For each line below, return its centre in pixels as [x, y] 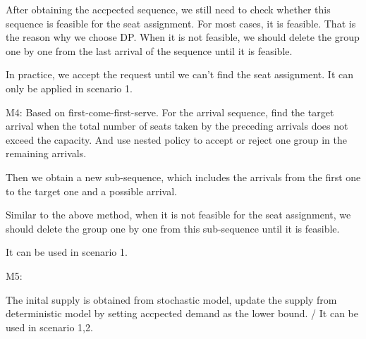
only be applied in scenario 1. [69, 88]
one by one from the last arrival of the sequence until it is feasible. [149, 50]
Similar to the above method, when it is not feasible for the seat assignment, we [178, 215]
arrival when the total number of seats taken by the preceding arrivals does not [177, 126]
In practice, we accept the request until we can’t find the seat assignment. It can [180, 74]
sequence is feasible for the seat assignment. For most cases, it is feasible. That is [181, 23]
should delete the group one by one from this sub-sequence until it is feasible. [173, 228]
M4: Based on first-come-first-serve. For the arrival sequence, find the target [170, 112]
